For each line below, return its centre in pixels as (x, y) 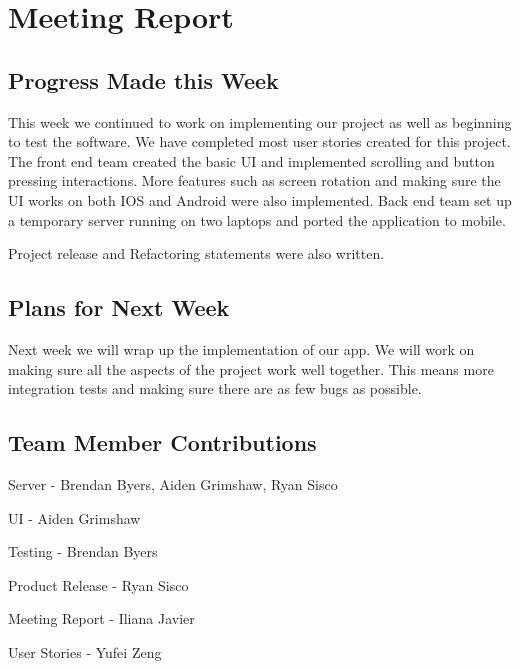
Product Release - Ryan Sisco (98, 584)
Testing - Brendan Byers (83, 551)
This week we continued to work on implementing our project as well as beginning (260, 121)
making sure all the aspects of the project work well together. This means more (251, 368)
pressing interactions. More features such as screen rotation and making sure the (254, 180)
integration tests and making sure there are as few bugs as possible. (215, 388)
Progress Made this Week (143, 79)
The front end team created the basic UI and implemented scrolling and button (251, 160)
